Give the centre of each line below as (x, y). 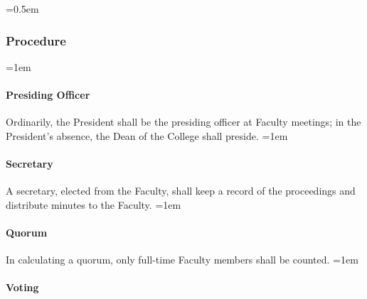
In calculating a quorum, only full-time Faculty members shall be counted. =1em (182, 260)
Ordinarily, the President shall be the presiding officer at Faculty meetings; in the (183, 122)
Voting (22, 287)
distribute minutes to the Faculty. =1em (94, 204)
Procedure (36, 40)
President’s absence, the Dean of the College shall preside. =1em (147, 135)
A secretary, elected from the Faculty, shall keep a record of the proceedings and (181, 191)
